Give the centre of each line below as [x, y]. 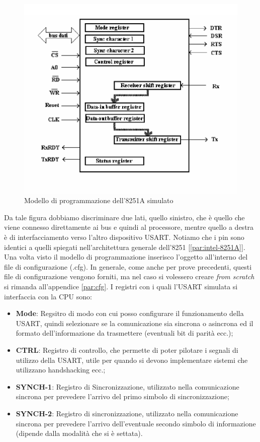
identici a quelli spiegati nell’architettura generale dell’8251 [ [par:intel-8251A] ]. [125, 247]
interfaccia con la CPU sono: [48, 296]
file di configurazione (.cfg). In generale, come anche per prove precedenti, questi [128, 266]
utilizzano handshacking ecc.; [61, 370]
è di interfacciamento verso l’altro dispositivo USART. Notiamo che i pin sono [124, 237]
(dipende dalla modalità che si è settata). [79, 433]
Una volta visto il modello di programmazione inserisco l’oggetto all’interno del [126, 257]
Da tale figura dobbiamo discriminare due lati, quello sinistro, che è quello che [124, 217]
